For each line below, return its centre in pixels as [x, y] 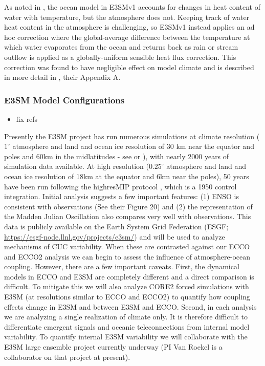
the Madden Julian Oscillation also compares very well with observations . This [128, 216]
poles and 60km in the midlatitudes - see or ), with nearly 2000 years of [117, 156]
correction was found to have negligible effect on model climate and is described [129, 67]
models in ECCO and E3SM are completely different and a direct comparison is [129, 276]
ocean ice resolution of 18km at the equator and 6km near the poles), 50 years [127, 176]
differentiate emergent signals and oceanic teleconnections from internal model [127, 326]
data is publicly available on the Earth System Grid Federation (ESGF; [116, 226]
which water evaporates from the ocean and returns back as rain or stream [121, 47]
